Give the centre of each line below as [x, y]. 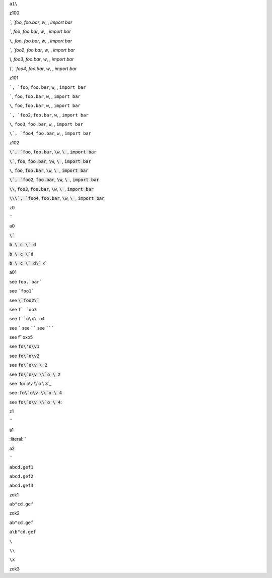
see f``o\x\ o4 [27, 319]
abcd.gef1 [21, 467]
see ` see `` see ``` [32, 328]
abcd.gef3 [21, 486]
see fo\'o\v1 [24, 346]
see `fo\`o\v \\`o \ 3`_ [30, 384]
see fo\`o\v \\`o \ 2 [35, 374]
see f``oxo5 [21, 337]
